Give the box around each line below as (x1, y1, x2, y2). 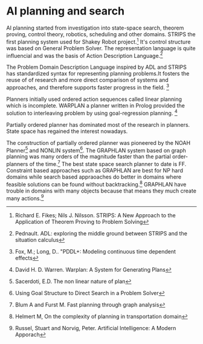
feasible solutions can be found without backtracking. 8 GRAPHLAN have (6, 179, 187, 188)
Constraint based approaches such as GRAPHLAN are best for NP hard (6, 167, 183, 174)
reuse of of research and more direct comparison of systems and (6, 77, 169, 84)
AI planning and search (6, 4, 125, 18)
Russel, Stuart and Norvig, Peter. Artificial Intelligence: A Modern (14, 325, 176, 332)
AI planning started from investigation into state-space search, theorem (6, 24, 184, 31)
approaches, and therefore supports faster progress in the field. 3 (6, 83, 169, 91)
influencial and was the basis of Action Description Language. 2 (6, 51, 163, 59)
